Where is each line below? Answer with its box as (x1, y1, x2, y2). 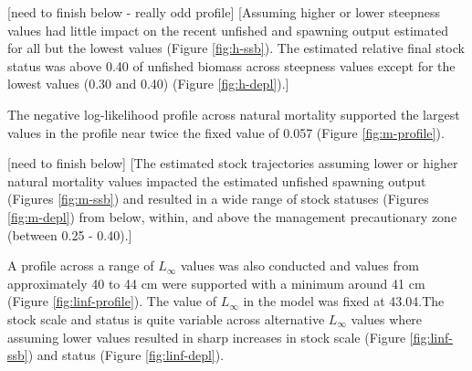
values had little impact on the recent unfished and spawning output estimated (7, 20, 448, 39)
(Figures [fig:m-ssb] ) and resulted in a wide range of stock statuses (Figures (7, 189, 429, 208)
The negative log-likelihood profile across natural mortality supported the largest (7, 104, 460, 123)
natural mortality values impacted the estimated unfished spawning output (7, 171, 426, 190)
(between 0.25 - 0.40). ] (7, 225, 132, 244)
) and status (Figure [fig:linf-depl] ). (27, 345, 225, 365)
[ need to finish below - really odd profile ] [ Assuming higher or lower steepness (7, 3, 440, 21)
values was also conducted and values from (180, 256, 419, 275)
